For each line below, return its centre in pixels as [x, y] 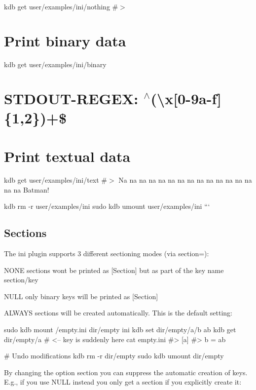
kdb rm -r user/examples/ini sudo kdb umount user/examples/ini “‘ [107, 206]
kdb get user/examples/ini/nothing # [61, 6]
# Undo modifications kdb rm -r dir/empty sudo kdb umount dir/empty [114, 356]
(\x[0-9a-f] [186, 98]
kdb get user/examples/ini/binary [55, 64]
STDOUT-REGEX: [71, 98]
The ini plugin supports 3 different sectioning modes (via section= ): [107, 253]
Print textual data [67, 156]
